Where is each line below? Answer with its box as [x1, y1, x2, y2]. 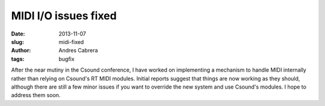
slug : [11, 38, 24, 45]
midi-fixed [58, 38, 84, 45]
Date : [11, 30, 25, 37]
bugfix [58, 55, 75, 63]
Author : [11, 47, 31, 54]
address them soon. [11, 92, 61, 99]
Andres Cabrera [58, 47, 99, 54]
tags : [11, 55, 25, 63]
